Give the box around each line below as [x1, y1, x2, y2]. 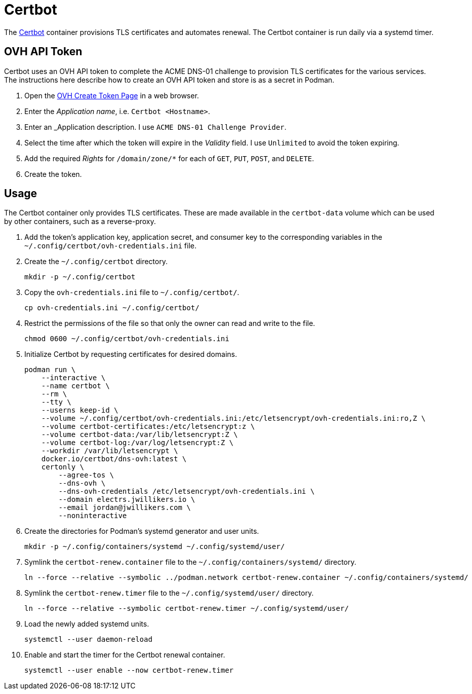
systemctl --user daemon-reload [24, 635, 152, 644]
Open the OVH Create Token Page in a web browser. [24, 91, 199, 100]
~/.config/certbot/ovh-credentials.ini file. [24, 241, 196, 250]
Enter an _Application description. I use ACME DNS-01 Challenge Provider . [24, 122, 287, 131]
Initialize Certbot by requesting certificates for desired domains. [24, 350, 237, 359]
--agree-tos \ [58, 471, 114, 480]
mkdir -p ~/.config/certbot [24, 273, 136, 281]
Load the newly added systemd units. [24, 619, 149, 629]
